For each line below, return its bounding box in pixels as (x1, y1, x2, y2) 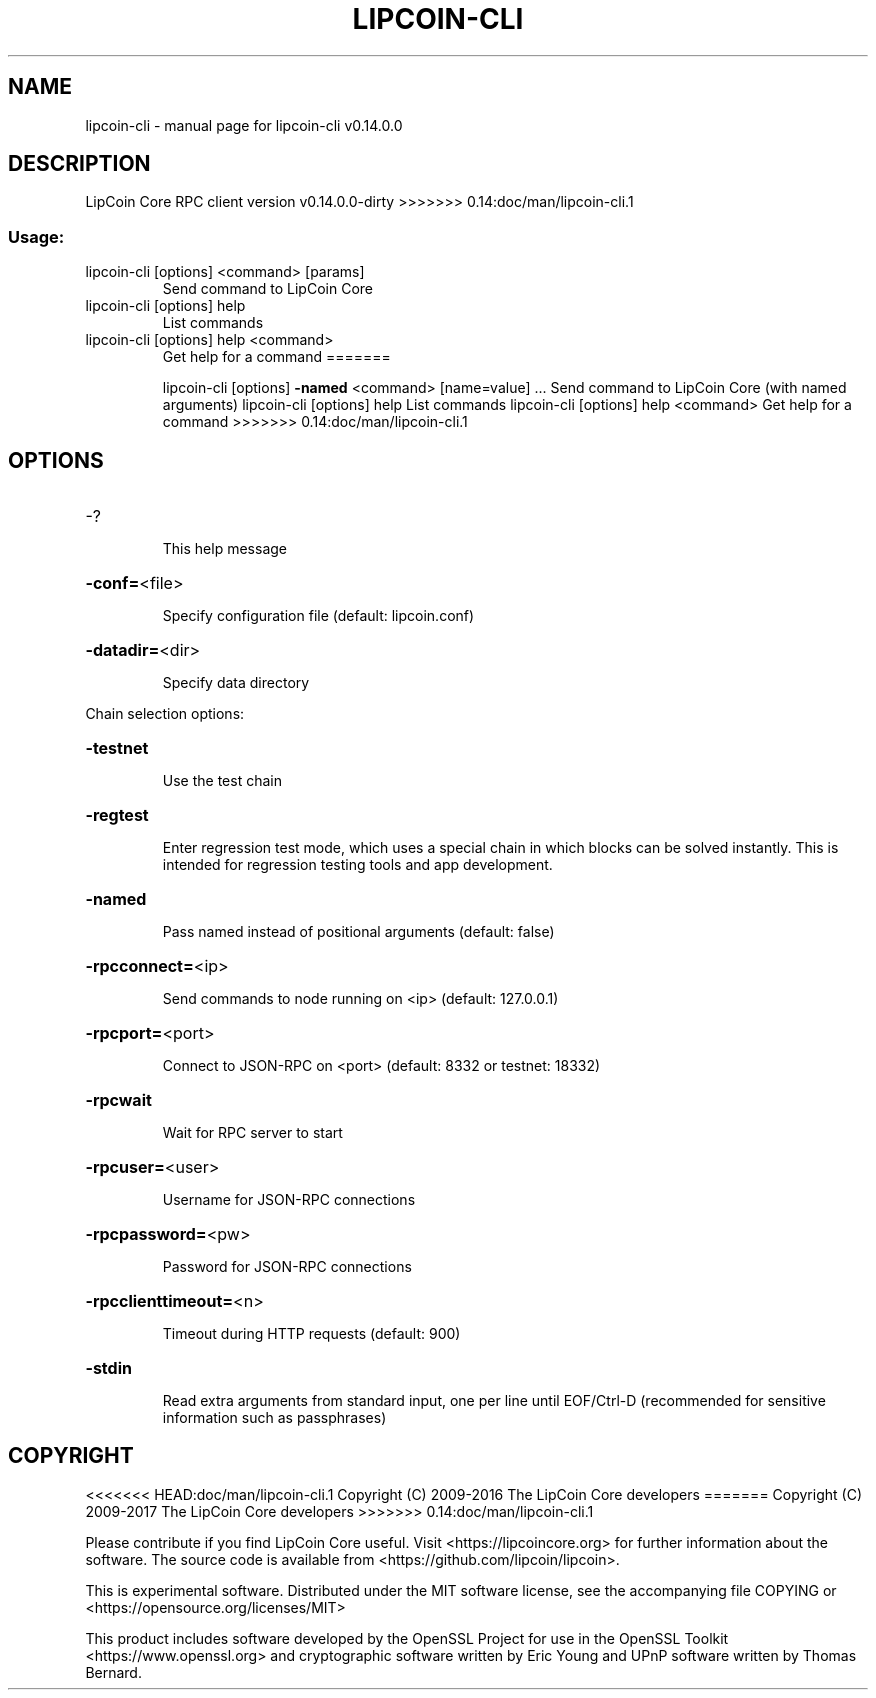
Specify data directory (162, 674, 310, 692)
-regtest (85, 805, 149, 826)
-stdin (85, 1358, 132, 1379)
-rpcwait (85, 1090, 152, 1111)
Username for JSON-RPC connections (162, 1191, 416, 1209)
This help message (162, 540, 287, 558)
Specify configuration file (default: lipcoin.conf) (162, 607, 475, 625)
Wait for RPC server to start (162, 1124, 343, 1142)
